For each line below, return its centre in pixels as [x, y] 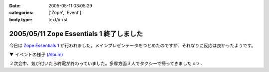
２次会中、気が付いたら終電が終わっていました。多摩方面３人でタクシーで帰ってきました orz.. [106, 64]
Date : [15, 6]
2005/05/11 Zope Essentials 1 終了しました [76, 34]
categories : [21, 13]
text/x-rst [58, 19]
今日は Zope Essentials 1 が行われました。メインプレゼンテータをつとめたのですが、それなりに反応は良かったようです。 [133, 45]
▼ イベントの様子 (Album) [36, 55]
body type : [21, 19]
